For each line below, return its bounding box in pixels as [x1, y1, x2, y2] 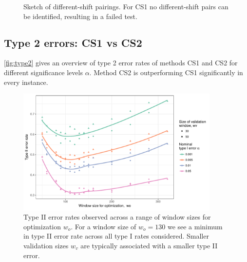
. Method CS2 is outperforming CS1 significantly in [89, 67, 243, 77]
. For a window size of [71, 221, 136, 231]
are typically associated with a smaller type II [80, 241, 218, 251]
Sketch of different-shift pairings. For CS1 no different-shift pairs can [23, 1, 228, 11]
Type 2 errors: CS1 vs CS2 [4, 35, 142, 50]
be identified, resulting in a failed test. [23, 11, 137, 21]
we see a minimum [167, 221, 223, 231]
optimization [23, 221, 61, 231]
